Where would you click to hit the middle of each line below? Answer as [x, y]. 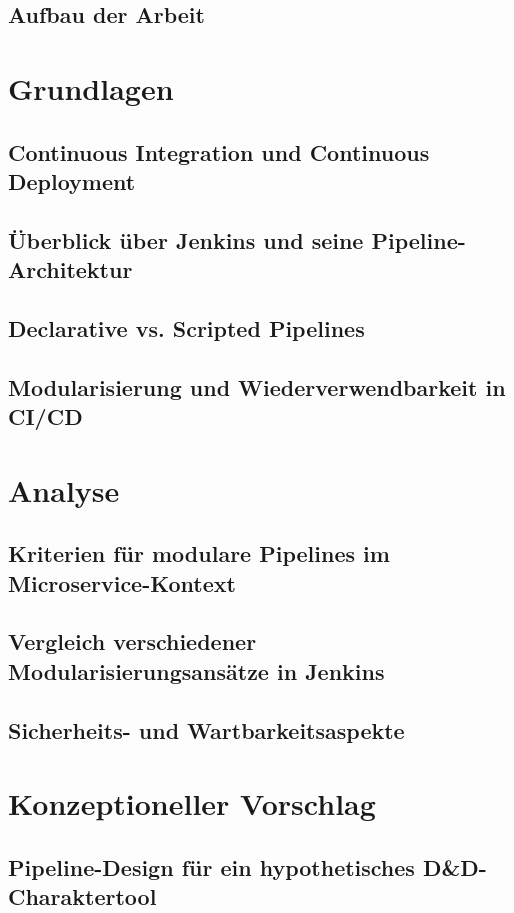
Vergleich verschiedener [132, 641]
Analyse [64, 489]
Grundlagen [91, 87]
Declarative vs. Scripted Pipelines [186, 327]
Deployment [72, 180]
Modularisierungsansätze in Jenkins [196, 670]
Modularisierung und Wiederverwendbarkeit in [257, 386]
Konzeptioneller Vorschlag [192, 803]
